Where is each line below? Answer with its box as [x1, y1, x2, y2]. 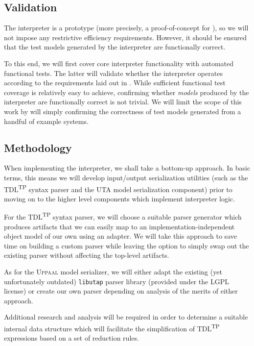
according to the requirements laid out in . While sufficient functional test [4, 77, 226, 88]
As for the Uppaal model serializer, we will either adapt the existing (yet [4, 267, 222, 276]
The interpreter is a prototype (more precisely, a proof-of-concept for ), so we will [4, 23, 249, 33]
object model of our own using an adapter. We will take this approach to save [4, 231, 237, 241]
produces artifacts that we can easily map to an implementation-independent [4, 221, 235, 231]
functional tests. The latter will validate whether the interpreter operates [4, 68, 223, 78]
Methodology [4, 140, 72, 155]
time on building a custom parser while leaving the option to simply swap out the [4, 240, 249, 250]
